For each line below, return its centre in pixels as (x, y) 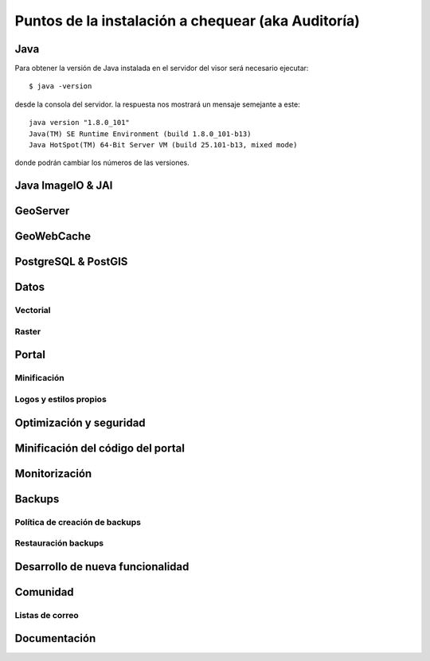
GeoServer (42, 211)
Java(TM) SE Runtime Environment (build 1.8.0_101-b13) (140, 134)
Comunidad (45, 592)
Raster (28, 331)
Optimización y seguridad (80, 422)
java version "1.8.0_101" (80, 123)
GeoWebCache (53, 236)
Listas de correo (47, 615)
